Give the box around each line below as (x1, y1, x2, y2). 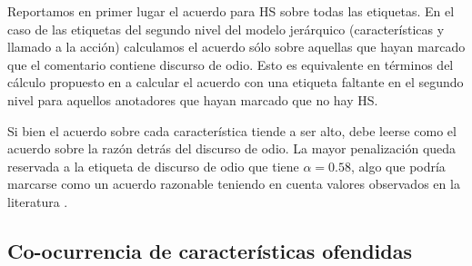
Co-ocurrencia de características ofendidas (7, 236, 413, 264)
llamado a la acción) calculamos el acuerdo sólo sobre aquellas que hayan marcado (7, 37, 466, 56)
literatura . (7, 192, 68, 211)
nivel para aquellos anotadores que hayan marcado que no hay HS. (7, 90, 378, 109)
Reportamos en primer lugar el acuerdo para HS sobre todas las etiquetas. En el (7, 2, 455, 20)
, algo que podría (350, 156, 446, 175)
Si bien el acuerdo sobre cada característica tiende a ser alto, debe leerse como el (7, 121, 457, 140)
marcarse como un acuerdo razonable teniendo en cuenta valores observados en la (7, 174, 460, 193)
